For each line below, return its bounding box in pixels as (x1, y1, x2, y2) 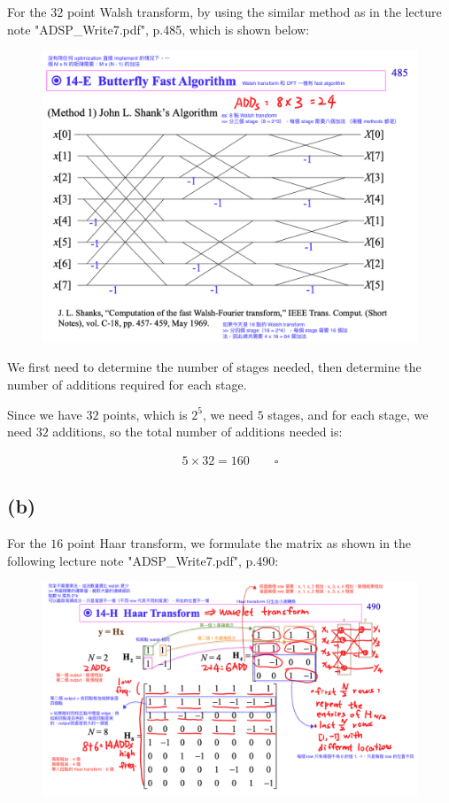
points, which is (103, 405, 188, 423)
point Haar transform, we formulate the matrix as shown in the (66, 533, 412, 552)
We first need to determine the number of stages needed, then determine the (7, 358, 422, 376)
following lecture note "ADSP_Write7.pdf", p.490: (7, 551, 279, 569)
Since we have (7, 405, 82, 423)
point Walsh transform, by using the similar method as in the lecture (66, 3, 442, 20)
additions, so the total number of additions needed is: (52, 422, 343, 441)
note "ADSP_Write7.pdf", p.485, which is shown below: (7, 19, 310, 38)
